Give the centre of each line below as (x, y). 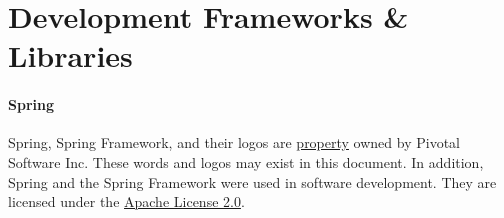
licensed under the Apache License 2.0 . (126, 201)
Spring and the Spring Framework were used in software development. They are (252, 181)
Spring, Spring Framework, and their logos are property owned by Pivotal (234, 142)
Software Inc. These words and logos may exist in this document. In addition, (246, 161)
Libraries (70, 55)
